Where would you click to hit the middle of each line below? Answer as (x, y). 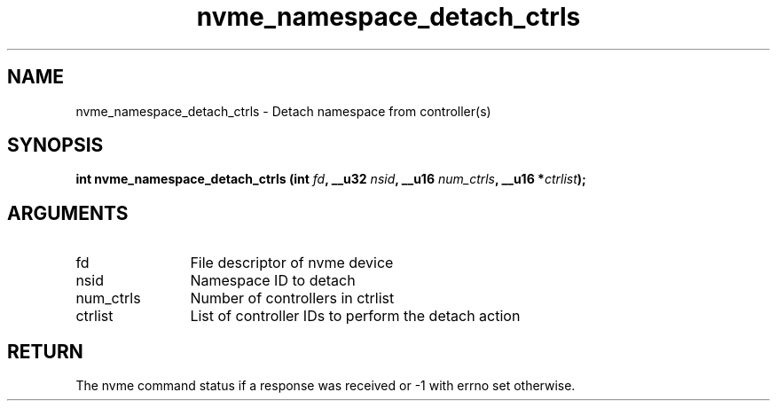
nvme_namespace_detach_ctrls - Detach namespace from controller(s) (283, 111)
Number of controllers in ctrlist (292, 298)
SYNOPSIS (55, 145)
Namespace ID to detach (273, 281)
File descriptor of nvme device (292, 263)
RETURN (45, 351)
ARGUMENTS (68, 213)
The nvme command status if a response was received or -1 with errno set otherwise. (326, 386)
